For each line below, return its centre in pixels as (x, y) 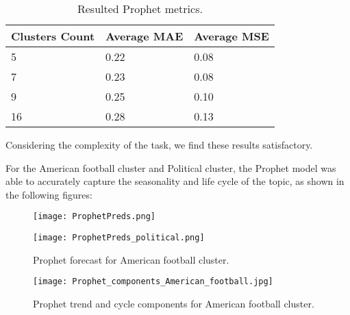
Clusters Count (53, 36)
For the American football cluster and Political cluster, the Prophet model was (171, 167)
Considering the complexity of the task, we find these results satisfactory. (159, 144)
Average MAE (145, 36)
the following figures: (49, 194)
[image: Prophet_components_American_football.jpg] (153, 282)
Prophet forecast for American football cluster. (131, 259)
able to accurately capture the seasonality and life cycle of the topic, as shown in (175, 181)
